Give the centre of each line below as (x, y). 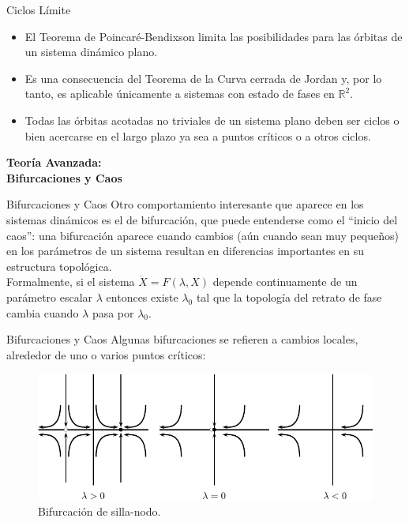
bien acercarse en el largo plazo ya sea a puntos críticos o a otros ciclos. (198, 135)
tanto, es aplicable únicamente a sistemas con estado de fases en (180, 94)
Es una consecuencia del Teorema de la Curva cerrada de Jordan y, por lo (203, 78)
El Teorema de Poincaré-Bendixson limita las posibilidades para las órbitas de (214, 36)
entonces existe (142, 297)
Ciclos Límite (39, 9)
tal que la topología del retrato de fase (289, 297)
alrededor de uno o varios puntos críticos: (106, 354)
